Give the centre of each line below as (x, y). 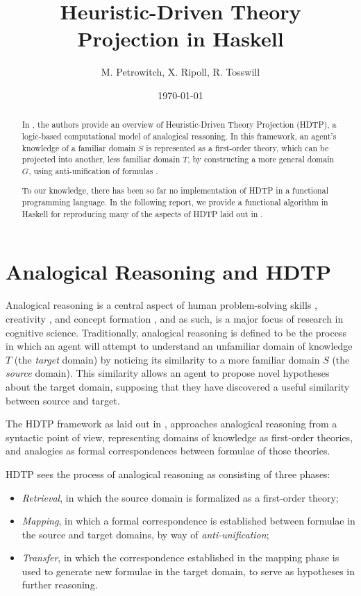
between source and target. (63, 400)
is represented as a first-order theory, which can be (237, 147)
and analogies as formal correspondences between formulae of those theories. (168, 451)
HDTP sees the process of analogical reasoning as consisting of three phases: (168, 474)
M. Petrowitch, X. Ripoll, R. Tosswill (180, 72)
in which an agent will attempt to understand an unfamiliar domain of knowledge (179, 346)
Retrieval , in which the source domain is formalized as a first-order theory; (180, 497)
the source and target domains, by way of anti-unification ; (145, 534)
